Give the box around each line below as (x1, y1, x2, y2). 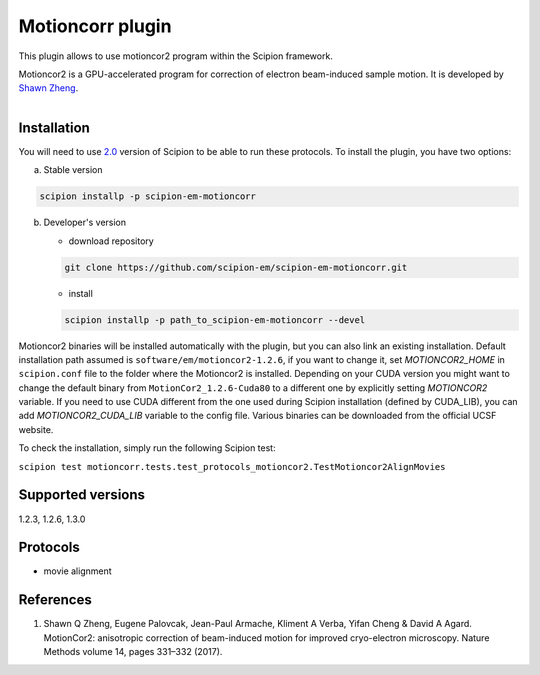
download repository (68, 235, 154, 247)
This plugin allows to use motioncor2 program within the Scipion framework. (18, 50, 334, 62)
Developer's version (43, 216, 127, 229)
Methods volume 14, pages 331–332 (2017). (43, 646, 223, 658)
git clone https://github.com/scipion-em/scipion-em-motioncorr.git (64, 261, 408, 273)
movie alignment (43, 565, 112, 577)
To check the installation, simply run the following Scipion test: (18, 442, 276, 454)
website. (18, 423, 54, 435)
